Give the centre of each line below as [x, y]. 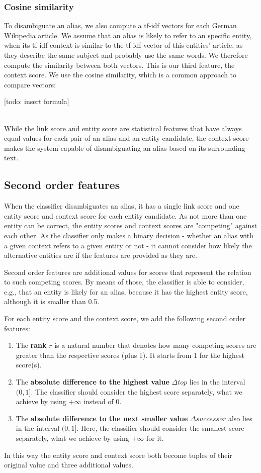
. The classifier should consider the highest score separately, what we [137, 391]
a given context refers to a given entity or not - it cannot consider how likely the [128, 245]
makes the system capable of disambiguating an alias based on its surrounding [125, 148]
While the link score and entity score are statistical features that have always [123, 128]
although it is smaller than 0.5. [52, 301]
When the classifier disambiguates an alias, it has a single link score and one [122, 206]
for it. [155, 438]
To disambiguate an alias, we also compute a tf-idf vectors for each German [120, 25]
